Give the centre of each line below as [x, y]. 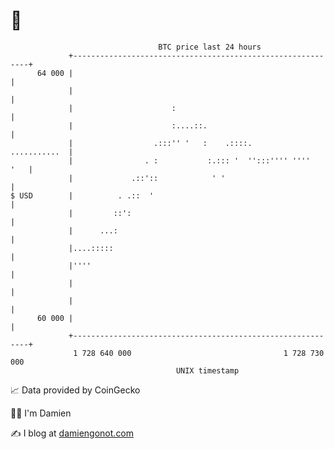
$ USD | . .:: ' [82, 195]
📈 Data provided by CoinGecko [75, 390]
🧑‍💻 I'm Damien [41, 413]
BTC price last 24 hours [210, 47]
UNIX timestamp [207, 370]
